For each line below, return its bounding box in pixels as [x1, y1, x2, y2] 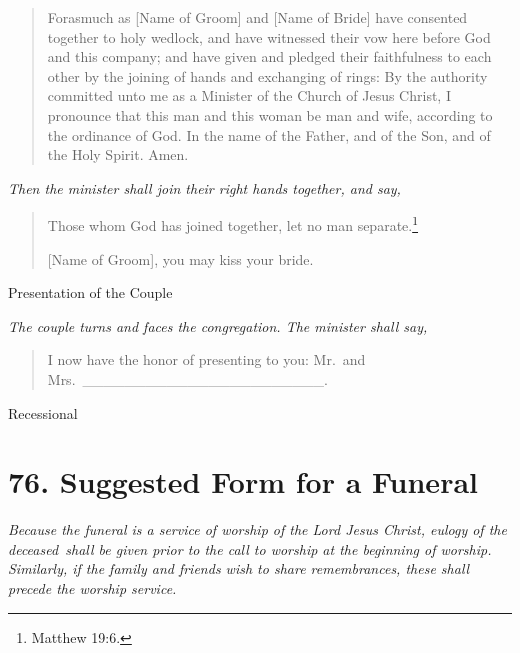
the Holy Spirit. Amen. [47, 144, 189, 165]
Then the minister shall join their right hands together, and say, [8, 177, 401, 198]
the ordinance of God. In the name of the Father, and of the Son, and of [47, 124, 491, 145]
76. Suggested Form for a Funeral [8, 461, 478, 502]
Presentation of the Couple [8, 282, 173, 303]
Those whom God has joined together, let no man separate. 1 [47, 212, 419, 235]
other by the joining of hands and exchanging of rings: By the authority [47, 65, 488, 86]
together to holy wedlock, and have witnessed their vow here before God [47, 26, 491, 47]
